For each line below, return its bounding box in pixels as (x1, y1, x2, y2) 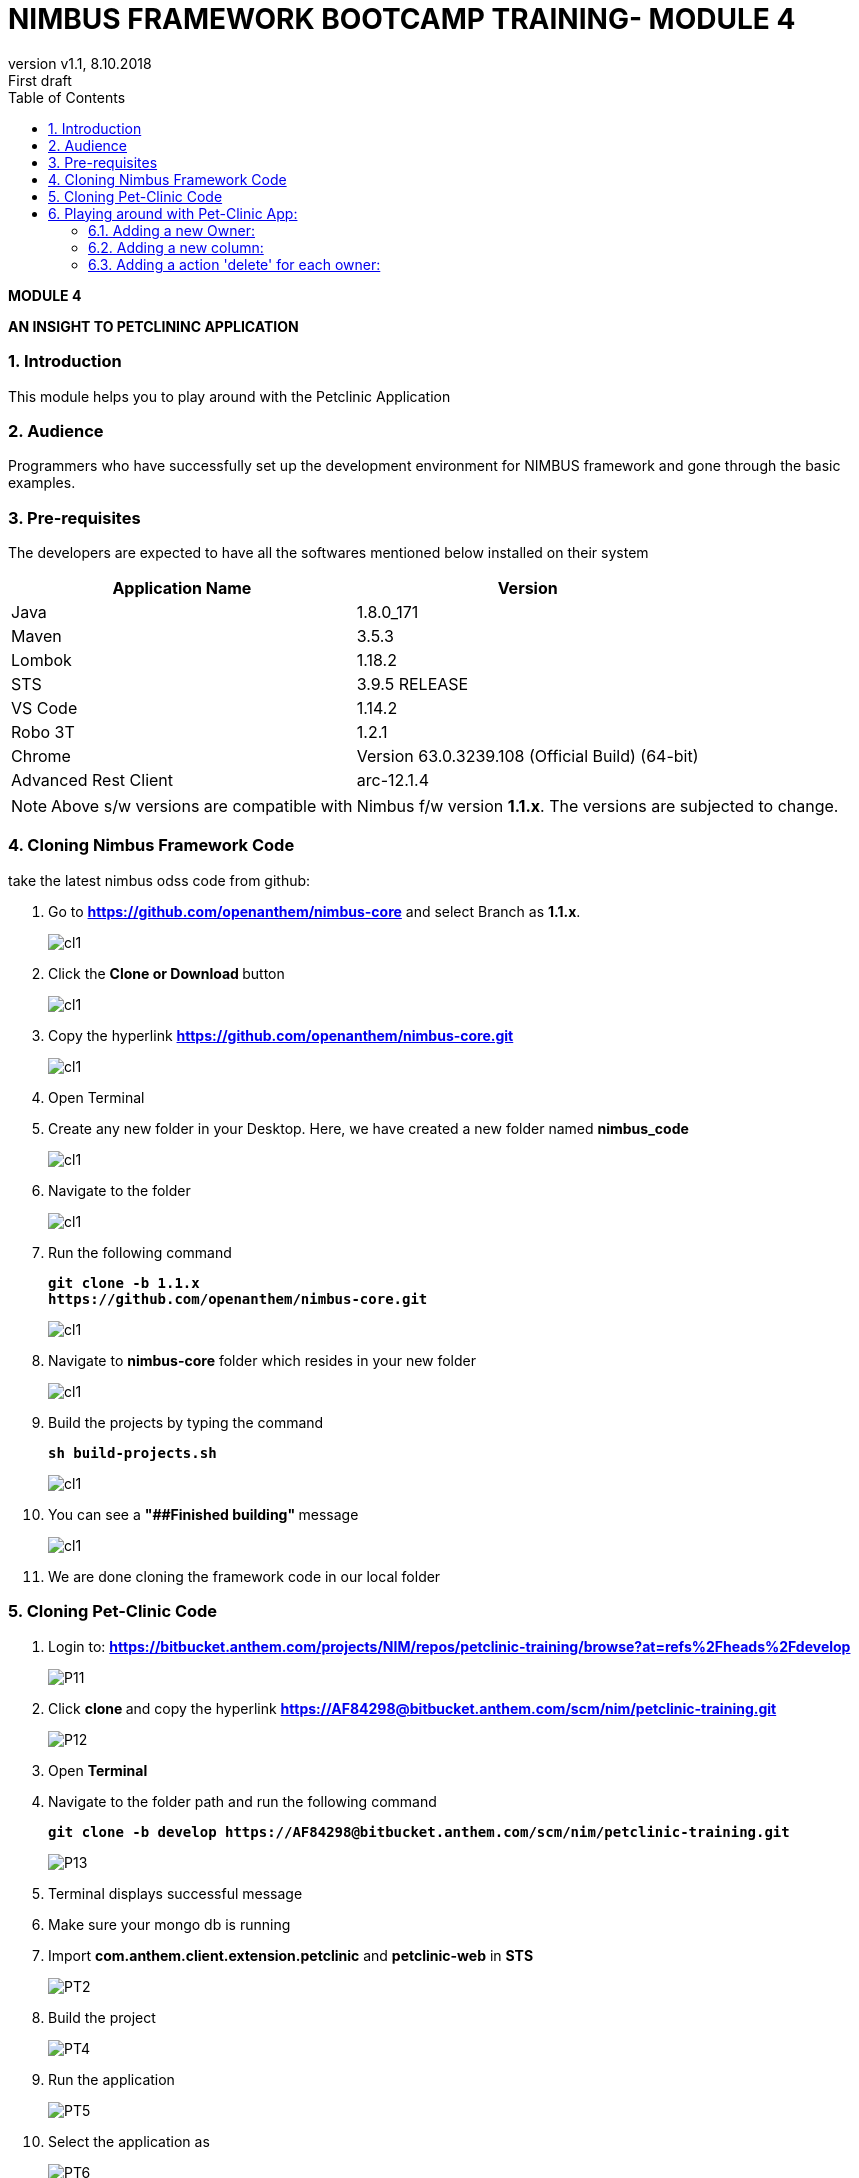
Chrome (11, 746, 71, 766)
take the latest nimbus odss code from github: (8, 871, 311, 889)
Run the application (48, 2070, 175, 2088)
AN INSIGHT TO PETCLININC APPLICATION (8, 317, 299, 335)
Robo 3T (11, 722, 75, 742)
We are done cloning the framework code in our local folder (48, 1567, 441, 1585)
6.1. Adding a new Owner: (88, 221, 255, 239)
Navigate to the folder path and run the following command (48, 1792, 437, 1810)
